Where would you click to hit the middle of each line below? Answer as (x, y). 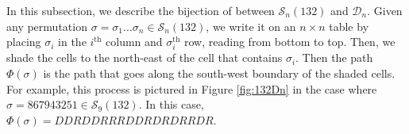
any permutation (47, 26)
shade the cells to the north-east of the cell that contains (145, 57)
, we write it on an (251, 26)
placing (24, 42)
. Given (385, 10)
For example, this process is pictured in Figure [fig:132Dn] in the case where (192, 88)
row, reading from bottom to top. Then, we (290, 42)
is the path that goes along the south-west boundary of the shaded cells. (219, 73)
